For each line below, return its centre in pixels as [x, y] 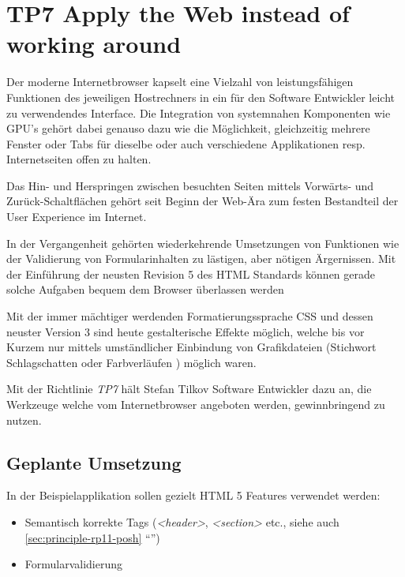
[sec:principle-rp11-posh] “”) [92, 537]
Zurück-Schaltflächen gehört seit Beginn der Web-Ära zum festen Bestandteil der [202, 201]
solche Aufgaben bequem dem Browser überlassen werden [145, 289]
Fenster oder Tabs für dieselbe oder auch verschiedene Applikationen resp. [186, 143]
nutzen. [24, 420]
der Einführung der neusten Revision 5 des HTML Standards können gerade [191, 274]
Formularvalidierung [74, 564]
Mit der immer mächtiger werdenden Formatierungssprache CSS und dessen [190, 316]
